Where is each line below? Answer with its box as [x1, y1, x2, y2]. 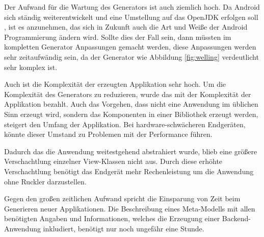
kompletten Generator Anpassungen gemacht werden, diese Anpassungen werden [4, 41, 256, 52]
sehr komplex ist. [4, 61, 58, 72]
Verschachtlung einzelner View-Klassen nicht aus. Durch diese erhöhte [4, 156, 223, 167]
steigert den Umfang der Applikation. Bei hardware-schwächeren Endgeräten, [4, 118, 246, 129]
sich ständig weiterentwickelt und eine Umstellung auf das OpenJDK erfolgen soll [4, 11, 258, 22]
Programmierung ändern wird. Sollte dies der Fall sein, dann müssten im [4, 31, 231, 42]
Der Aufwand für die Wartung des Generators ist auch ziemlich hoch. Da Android [4, 2, 260, 12]
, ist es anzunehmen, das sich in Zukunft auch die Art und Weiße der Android [4, 21, 248, 32]
